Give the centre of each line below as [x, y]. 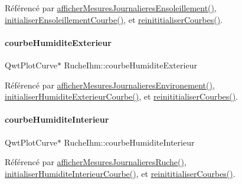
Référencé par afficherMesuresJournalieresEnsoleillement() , [111, 8]
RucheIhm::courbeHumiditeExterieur [130, 65]
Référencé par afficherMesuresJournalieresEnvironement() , [110, 85]
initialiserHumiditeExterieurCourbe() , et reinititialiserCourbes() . [122, 96]
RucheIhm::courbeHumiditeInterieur [129, 142]
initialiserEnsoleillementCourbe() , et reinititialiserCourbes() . [114, 19]
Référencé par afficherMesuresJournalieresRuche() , [96, 162]
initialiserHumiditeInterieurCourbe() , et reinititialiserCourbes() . [120, 173]
